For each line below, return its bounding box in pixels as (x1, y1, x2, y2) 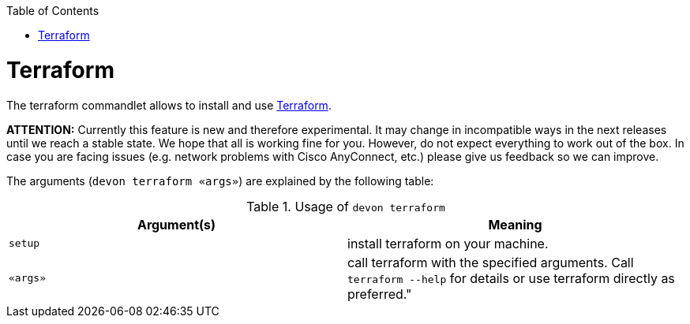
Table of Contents (6, 4, 99, 17)
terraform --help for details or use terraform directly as (347, 270, 675, 286)
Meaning (488, 216, 542, 233)
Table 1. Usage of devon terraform (246, 198, 445, 214)
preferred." (347, 285, 412, 302)
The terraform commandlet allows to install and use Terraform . (6, 98, 332, 112)
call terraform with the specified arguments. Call (347, 254, 634, 270)
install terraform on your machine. (347, 235, 549, 251)
